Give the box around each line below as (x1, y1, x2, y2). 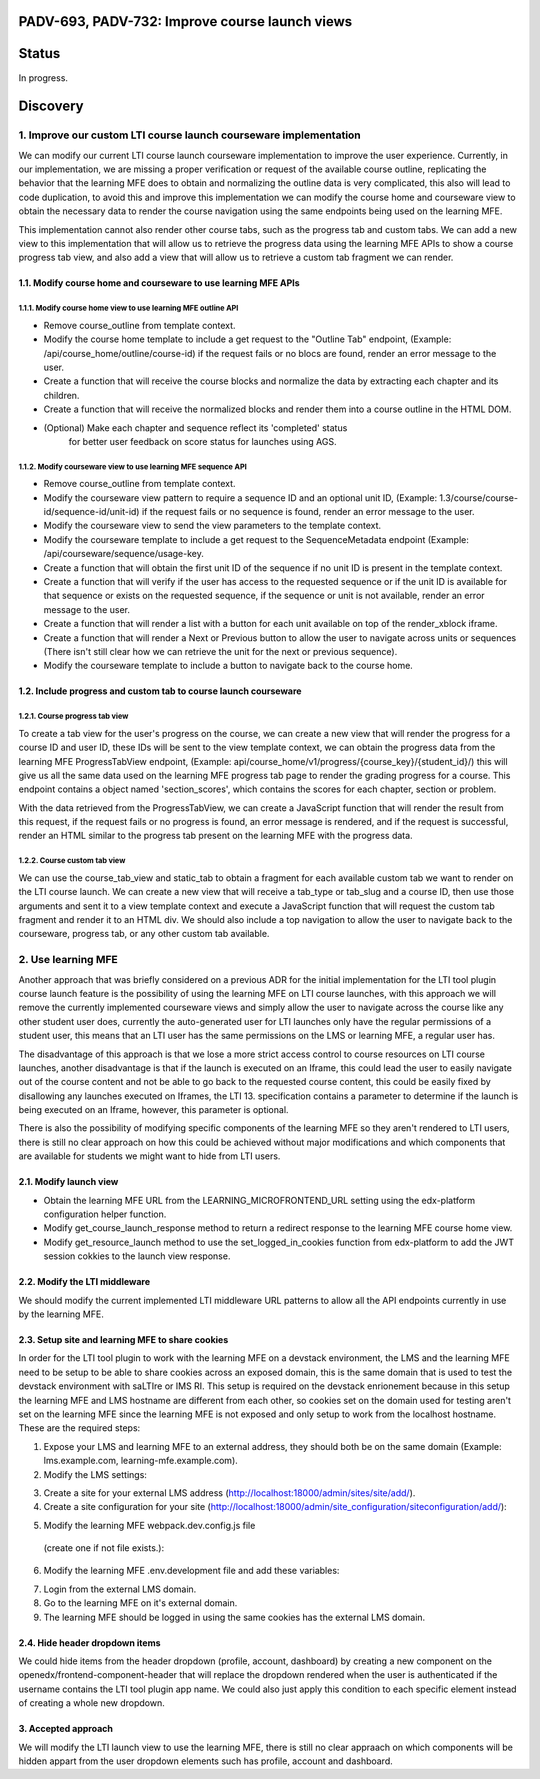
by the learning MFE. (18, 1308, 104, 1320)
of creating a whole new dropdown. (18, 1697, 165, 1709)
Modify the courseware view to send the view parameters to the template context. (43, 520, 382, 532)
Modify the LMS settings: (43, 1468, 147, 1480)
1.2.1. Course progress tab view (18, 711, 129, 722)
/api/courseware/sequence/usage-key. (43, 548, 205, 560)
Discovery (18, 98, 84, 115)
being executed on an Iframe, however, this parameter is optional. (18, 1104, 289, 1116)
